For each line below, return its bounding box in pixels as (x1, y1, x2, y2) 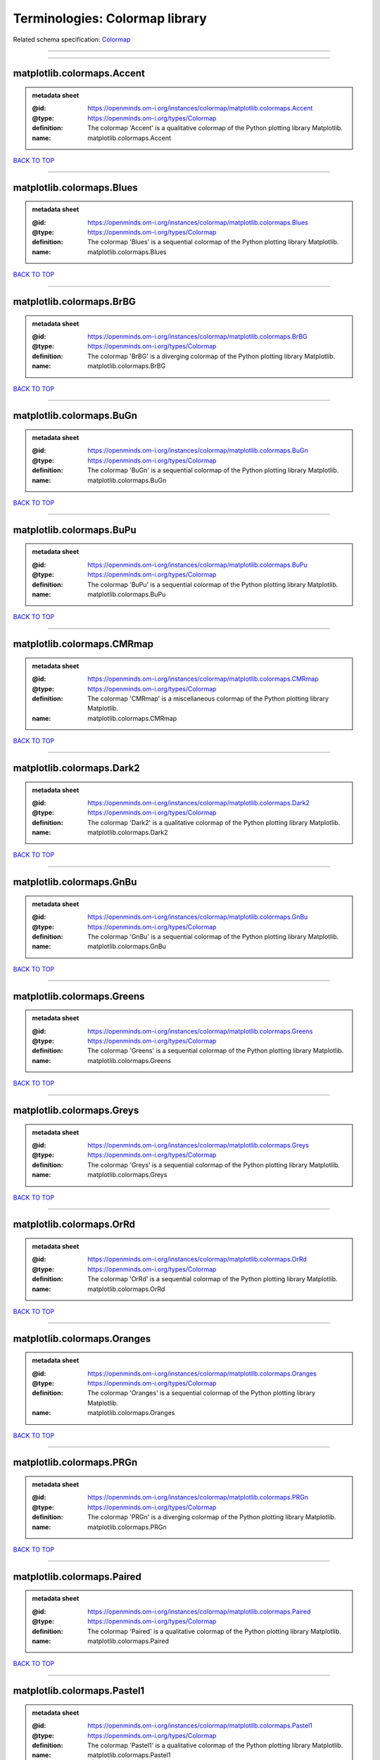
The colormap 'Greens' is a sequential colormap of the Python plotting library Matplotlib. (87, 1046, 344, 1055)
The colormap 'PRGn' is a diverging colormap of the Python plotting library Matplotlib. (87, 1513, 336, 1521)
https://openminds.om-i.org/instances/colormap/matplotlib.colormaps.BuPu (87, 560, 308, 569)
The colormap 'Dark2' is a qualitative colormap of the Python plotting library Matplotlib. (87, 818, 341, 826)
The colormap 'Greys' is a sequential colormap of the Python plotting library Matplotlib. (87, 1160, 341, 1169)
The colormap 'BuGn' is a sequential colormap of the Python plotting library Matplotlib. (87, 466, 339, 474)
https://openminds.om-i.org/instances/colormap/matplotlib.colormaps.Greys (87, 1140, 310, 1149)
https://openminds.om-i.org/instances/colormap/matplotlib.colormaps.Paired (87, 1607, 311, 1616)
